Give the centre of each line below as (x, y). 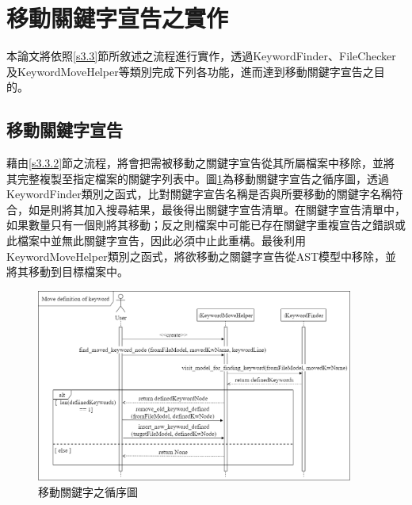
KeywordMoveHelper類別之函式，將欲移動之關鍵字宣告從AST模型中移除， (196, 256)
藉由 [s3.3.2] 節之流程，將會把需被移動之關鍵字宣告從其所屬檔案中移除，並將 (201, 163)
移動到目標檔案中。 (78, 272)
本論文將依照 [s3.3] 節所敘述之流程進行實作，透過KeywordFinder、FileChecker (201, 56)
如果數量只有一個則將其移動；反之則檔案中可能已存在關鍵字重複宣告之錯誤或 (206, 225)
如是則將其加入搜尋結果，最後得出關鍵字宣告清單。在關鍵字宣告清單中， (217, 209)
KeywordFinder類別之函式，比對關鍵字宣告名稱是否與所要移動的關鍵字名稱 (199, 194)
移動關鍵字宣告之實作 (118, 18)
